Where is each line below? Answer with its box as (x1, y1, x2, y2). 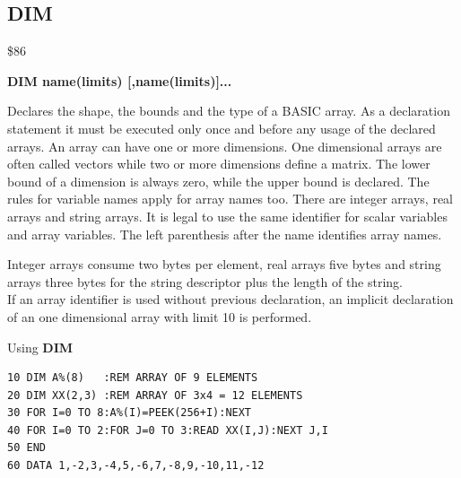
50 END (7, 441, 46, 455)
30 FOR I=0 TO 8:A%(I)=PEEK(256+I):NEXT (7, 406, 252, 420)
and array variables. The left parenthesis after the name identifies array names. (7, 224, 442, 243)
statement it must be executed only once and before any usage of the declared (7, 118, 436, 137)
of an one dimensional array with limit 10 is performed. (7, 307, 312, 326)
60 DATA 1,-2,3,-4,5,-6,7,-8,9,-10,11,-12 (7, 459, 265, 473)
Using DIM (7, 337, 74, 356)
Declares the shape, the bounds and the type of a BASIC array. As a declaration (7, 101, 450, 120)
